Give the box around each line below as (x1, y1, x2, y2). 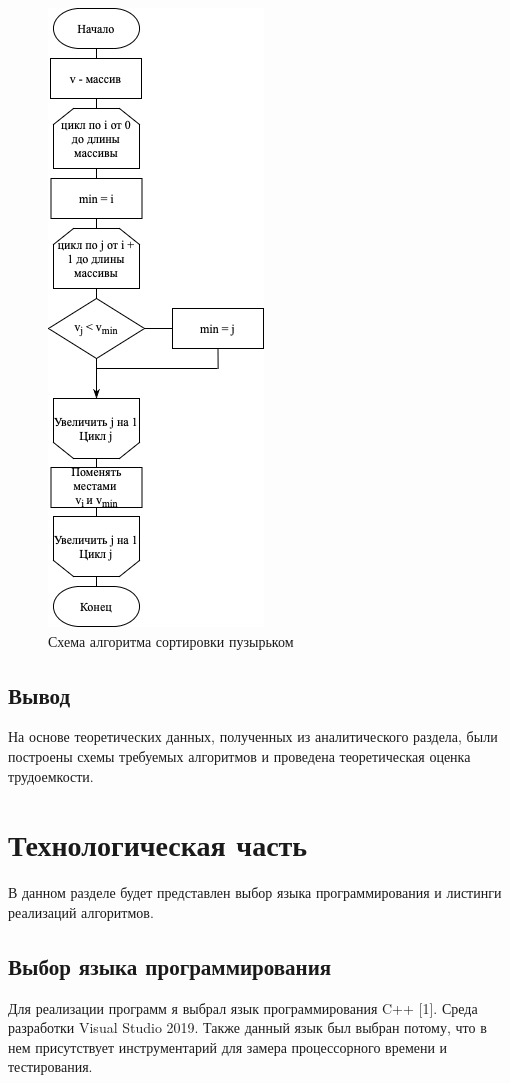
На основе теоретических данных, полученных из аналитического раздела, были (8, 726, 498, 747)
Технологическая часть (8, 824, 308, 865)
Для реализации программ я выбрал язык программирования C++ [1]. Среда (8, 997, 478, 1018)
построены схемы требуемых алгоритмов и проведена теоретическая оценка (8, 745, 471, 766)
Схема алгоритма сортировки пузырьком (48, 630, 294, 651)
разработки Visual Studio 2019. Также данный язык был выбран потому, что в (8, 1017, 487, 1038)
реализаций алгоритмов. (8, 901, 154, 922)
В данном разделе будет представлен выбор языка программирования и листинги (8, 882, 502, 903)
